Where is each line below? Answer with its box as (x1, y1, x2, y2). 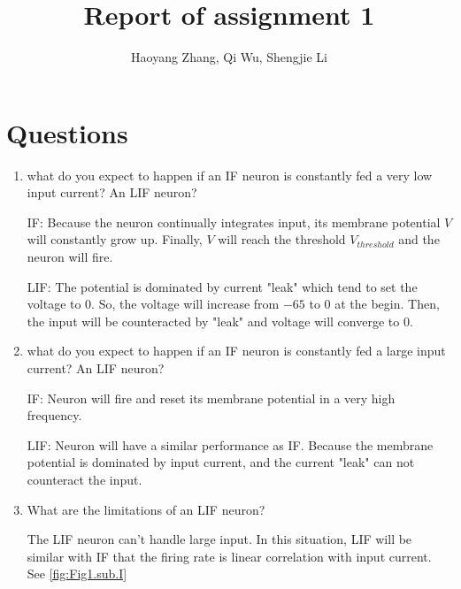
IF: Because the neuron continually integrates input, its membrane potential (27, 212, 441, 231)
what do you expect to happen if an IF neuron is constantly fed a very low (27, 165, 433, 184)
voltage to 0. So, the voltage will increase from (27, 294, 280, 313)
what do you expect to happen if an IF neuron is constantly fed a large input (27, 341, 446, 360)
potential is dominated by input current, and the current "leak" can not (27, 453, 415, 471)
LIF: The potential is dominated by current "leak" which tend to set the (27, 277, 418, 295)
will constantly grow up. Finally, (27, 230, 203, 249)
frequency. (27, 406, 82, 425)
